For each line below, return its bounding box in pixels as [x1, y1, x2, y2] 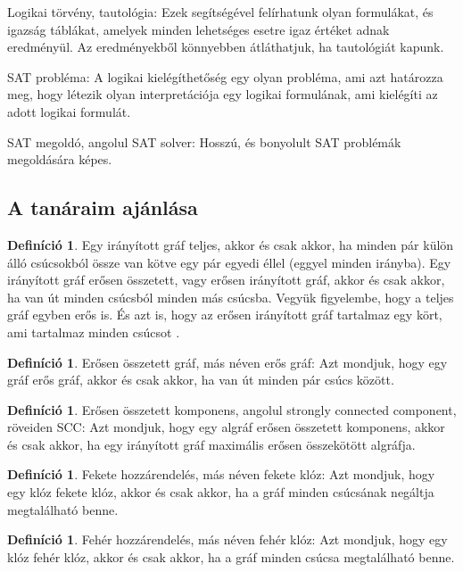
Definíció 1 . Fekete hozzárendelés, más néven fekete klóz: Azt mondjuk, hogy [7, 465, 435, 484]
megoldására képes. [7, 150, 112, 169]
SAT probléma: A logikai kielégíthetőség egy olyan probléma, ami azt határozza [7, 67, 443, 86]
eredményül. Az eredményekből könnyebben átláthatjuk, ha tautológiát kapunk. [7, 37, 444, 56]
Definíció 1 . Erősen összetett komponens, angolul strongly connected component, [7, 400, 457, 419]
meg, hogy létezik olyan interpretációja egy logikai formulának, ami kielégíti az [7, 85, 438, 104]
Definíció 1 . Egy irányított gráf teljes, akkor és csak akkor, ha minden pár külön [7, 235, 454, 253]
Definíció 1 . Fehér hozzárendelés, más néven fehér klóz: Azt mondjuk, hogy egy [7, 530, 448, 549]
